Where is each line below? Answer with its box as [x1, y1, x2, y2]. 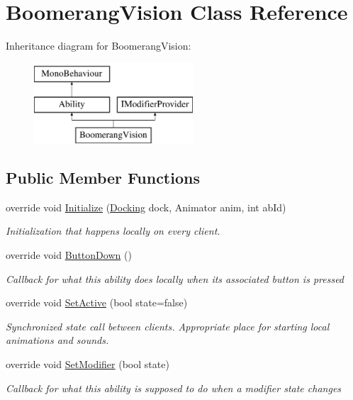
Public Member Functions [6, 167, 200, 189]
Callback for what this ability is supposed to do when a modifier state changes [6, 380, 342, 395]
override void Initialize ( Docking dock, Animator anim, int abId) [6, 199, 286, 214]
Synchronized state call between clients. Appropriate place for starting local [6, 318, 330, 333]
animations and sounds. [6, 333, 109, 348]
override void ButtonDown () [6, 248, 132, 262]
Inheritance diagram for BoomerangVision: [6, 38, 191, 53]
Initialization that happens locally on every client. [6, 223, 220, 238]
